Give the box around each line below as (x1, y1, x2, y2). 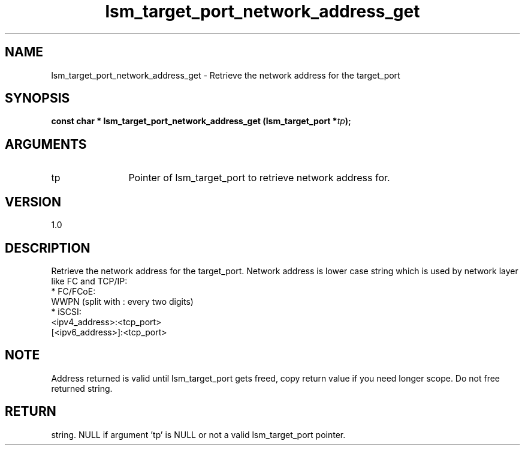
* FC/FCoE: (51, 286, 96, 296)
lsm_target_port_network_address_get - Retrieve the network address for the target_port (51, 70, 400, 80)
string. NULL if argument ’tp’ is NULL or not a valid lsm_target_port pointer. (51, 429, 346, 440)
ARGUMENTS (5, 136, 87, 152)
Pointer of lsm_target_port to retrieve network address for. (128, 172, 390, 184)
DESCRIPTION (5, 240, 90, 256)
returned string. (51, 383, 113, 394)
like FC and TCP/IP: (51, 275, 128, 286)
